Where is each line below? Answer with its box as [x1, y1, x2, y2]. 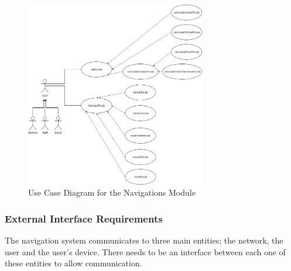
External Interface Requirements [5, 211, 163, 225]
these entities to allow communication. [5, 257, 142, 269]
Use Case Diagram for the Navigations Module [28, 186, 196, 199]
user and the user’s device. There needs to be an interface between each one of [5, 245, 286, 258]
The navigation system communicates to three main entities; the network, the [5, 234, 283, 246]
